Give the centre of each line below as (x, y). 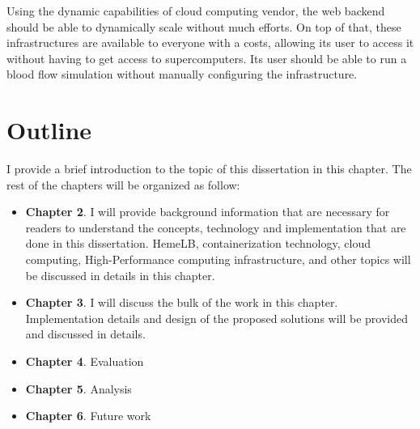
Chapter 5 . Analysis (78, 388)
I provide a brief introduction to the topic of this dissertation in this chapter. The (209, 169)
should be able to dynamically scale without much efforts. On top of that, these (204, 26)
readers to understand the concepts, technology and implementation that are (216, 227)
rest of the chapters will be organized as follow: (123, 184)
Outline (49, 130)
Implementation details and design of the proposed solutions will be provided (217, 318)
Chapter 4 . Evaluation (85, 361)
